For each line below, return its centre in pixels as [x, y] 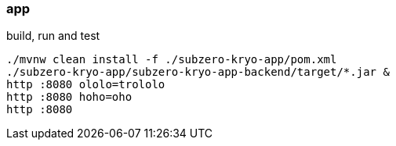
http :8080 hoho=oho [69, 97]
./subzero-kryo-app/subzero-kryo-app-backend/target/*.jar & [198, 72]
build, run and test [53, 36]
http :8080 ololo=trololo [86, 85]
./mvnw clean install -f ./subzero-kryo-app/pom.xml [172, 60]
